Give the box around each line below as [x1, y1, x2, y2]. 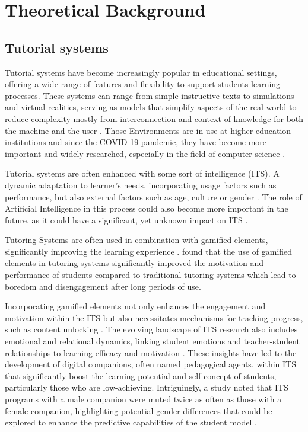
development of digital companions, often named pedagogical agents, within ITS [5, 358, 296, 370]
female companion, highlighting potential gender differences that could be [5, 404, 272, 417]
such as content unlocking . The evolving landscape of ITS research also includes [5, 323, 298, 335]
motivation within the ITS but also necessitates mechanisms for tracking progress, [5, 311, 303, 324]
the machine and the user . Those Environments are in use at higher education [5, 124, 291, 136]
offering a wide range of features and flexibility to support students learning [5, 78, 281, 90]
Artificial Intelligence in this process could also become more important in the [5, 202, 288, 215]
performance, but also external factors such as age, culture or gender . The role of [5, 190, 302, 203]
